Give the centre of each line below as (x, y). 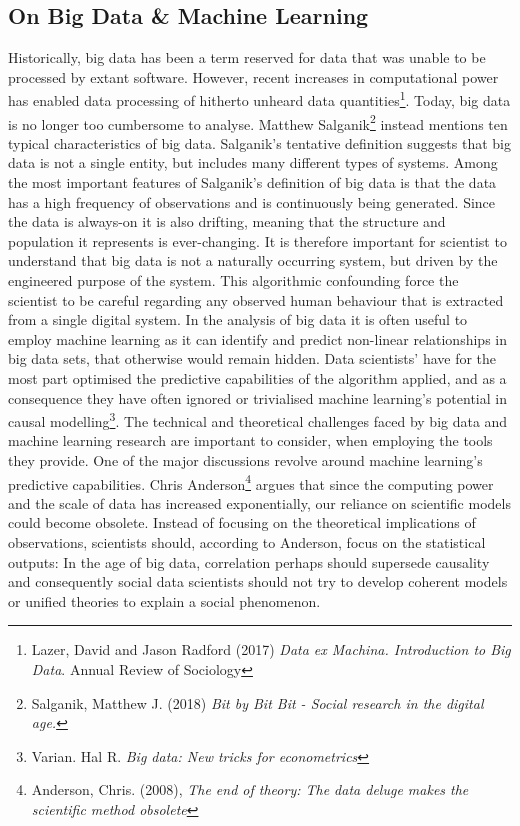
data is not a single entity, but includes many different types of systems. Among (253, 162)
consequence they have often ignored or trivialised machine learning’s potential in (257, 397)
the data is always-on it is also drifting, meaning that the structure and (227, 221)
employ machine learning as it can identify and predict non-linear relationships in (257, 338)
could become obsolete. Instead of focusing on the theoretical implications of (242, 522)
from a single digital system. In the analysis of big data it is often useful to (238, 319)
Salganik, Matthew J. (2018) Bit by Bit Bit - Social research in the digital (257, 702)
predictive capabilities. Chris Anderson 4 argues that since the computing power (251, 482)
